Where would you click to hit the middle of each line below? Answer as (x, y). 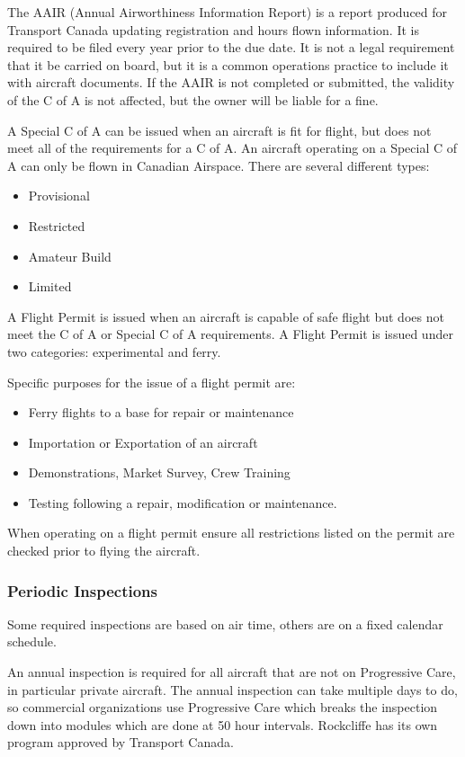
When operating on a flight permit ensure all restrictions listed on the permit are (231, 533)
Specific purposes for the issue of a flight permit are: (152, 382)
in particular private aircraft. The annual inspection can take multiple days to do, (232, 689)
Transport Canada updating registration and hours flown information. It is (213, 29)
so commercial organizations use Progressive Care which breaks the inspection (223, 707)
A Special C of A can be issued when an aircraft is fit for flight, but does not (219, 130)
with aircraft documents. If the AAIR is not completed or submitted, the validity (231, 82)
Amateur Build (70, 256)
